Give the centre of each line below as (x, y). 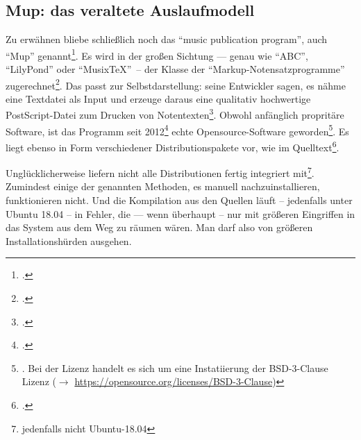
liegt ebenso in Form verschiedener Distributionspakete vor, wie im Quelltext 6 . (173, 146)
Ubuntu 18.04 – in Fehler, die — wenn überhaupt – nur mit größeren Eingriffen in (180, 213)
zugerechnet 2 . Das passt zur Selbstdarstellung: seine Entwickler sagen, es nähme (176, 84)
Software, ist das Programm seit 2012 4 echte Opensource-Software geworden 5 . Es (177, 130)
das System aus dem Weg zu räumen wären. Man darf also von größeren (159, 227)
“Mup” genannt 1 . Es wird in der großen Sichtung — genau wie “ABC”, (157, 54)
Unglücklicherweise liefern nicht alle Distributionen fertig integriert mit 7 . (160, 172)
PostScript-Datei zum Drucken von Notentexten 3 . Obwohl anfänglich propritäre (175, 114)
